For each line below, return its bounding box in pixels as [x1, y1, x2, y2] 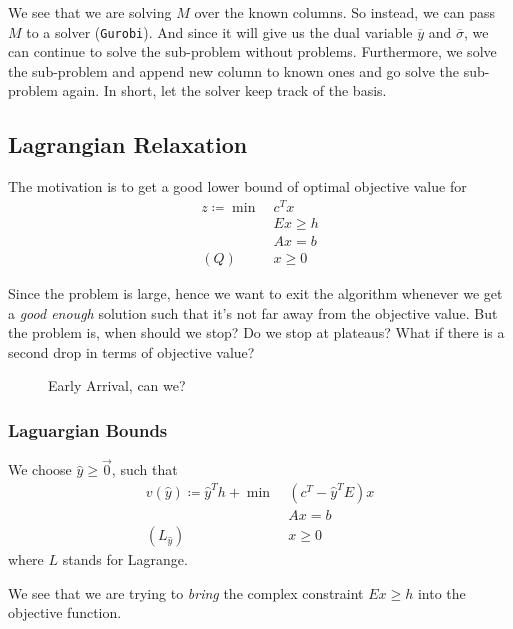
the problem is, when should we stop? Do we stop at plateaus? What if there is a [8, 322, 505, 343]
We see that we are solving [8, 2, 172, 22]
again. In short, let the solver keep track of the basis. [62, 80, 387, 101]
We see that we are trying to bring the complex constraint [8, 582, 364, 603]
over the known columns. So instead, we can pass [194, 2, 495, 22]
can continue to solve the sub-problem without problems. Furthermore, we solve [8, 41, 497, 62]
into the [417, 582, 466, 603]
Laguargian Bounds [8, 417, 168, 442]
